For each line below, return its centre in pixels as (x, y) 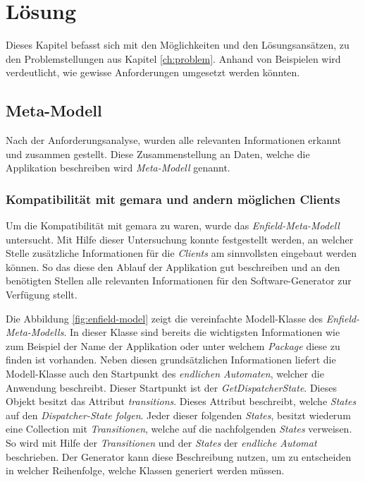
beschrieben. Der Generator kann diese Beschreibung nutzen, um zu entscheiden (179, 456)
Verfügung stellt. (42, 295)
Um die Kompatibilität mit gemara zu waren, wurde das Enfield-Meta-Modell (173, 225)
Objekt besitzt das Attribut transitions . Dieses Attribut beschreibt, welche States (181, 401)
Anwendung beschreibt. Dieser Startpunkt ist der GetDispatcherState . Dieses (171, 387)
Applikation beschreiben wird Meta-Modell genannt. (118, 168)
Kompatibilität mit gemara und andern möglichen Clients (173, 199)
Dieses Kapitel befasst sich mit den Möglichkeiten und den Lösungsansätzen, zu (178, 45)
